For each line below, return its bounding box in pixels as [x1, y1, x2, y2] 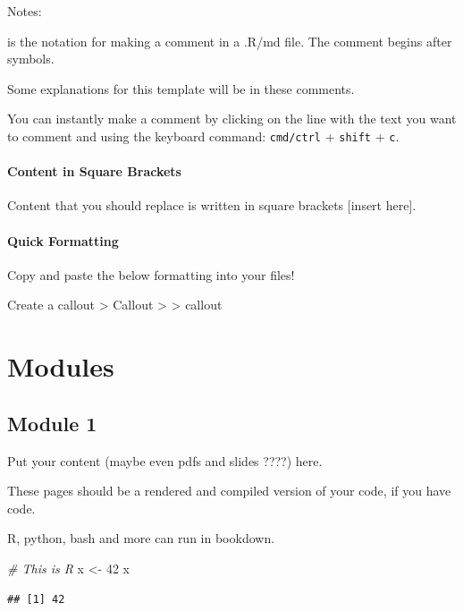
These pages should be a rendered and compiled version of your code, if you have [7, 481, 451, 500]
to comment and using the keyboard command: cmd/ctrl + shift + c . [7, 126, 400, 145]
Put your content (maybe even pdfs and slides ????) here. [7, 451, 323, 470]
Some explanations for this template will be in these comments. [7, 79, 355, 98]
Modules [7, 348, 114, 385]
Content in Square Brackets [7, 162, 181, 181]
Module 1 [7, 409, 97, 437]
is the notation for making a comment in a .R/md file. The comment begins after [7, 31, 452, 50]
